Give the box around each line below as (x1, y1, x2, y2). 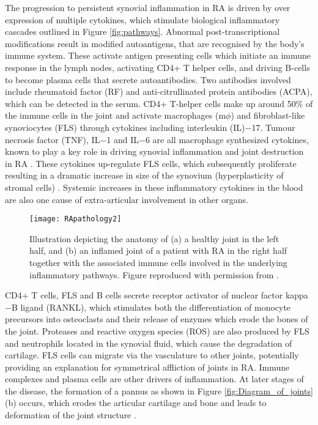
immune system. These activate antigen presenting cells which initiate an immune (5, 49, 311, 62)
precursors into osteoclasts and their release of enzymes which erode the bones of (5, 312, 308, 325)
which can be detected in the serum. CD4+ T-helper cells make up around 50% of (5, 97, 313, 109)
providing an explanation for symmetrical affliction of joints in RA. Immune (5, 360, 290, 373)
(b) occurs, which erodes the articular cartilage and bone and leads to (5, 396, 267, 409)
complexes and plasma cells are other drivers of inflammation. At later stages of (5, 372, 304, 385)
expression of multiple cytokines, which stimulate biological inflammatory (5, 13, 280, 26)
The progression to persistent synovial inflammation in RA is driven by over (5, 1, 290, 13)
